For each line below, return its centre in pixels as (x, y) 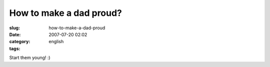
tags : (15, 48)
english (56, 42)
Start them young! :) (30, 58)
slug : (14, 28)
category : (20, 42)
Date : (15, 34)
